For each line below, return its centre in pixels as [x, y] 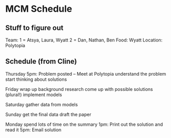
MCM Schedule [39, 9]
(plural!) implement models [34, 95]
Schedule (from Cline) [41, 62]
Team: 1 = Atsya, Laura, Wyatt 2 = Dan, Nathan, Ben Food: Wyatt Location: [84, 40]
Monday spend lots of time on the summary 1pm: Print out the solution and [84, 124]
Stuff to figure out [34, 28]
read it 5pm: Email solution [33, 130]
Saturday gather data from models [42, 104]
